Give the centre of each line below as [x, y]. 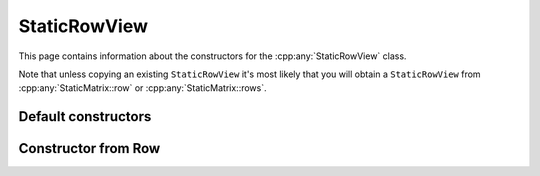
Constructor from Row [89, 148]
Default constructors [85, 116]
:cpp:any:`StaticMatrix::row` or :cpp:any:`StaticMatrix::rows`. [142, 88]
